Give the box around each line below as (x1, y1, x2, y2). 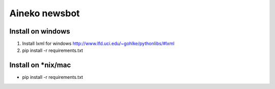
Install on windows (9, 27, 71, 36)
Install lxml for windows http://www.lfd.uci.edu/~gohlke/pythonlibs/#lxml (22, 41, 175, 47)
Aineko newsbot (9, 8, 80, 19)
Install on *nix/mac (9, 61, 71, 70)
